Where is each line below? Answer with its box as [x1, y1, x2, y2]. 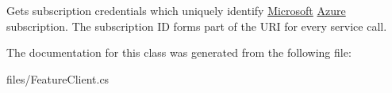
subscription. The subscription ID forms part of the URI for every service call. [6, 17, 387, 34]
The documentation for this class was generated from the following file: [6, 44, 352, 61]
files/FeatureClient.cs [6, 70, 110, 87]
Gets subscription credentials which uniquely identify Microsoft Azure [6, 2, 346, 18]
